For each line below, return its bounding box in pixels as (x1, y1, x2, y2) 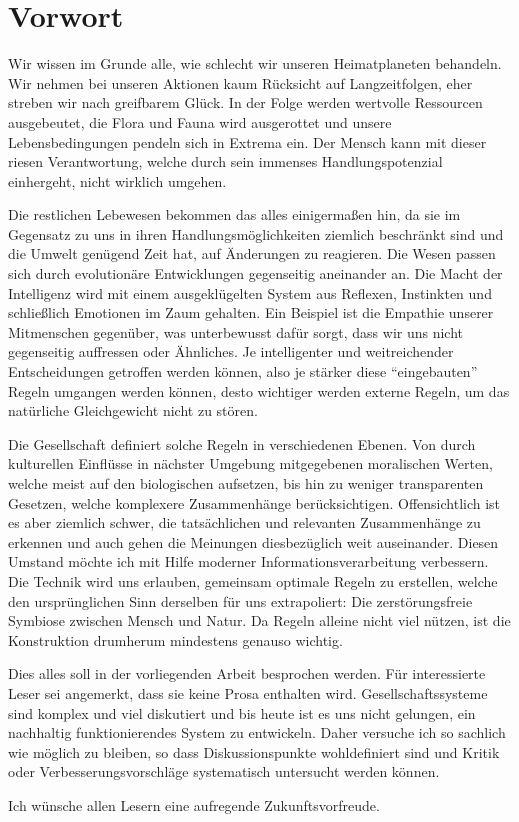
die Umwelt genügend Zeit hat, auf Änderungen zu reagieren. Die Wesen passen (8, 243, 496, 264)
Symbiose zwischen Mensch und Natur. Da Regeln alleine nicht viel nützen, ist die (8, 610, 511, 631)
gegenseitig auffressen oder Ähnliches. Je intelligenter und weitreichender (8, 341, 454, 362)
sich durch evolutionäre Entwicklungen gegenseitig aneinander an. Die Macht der (8, 263, 503, 284)
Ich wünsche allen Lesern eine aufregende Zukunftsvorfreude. (8, 794, 380, 815)
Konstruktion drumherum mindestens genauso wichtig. (8, 629, 343, 650)
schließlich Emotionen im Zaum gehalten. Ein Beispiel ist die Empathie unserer (8, 302, 494, 323)
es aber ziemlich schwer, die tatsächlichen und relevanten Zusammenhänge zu (8, 512, 481, 533)
